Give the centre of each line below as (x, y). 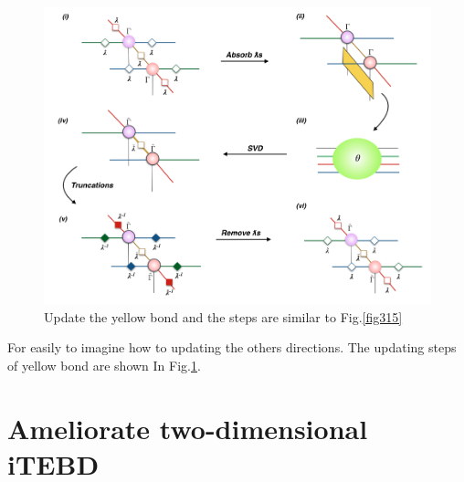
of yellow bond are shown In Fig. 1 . (104, 366)
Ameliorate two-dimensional (188, 428)
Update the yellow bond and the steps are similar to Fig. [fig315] (223, 316)
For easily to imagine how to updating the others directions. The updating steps (232, 347)
